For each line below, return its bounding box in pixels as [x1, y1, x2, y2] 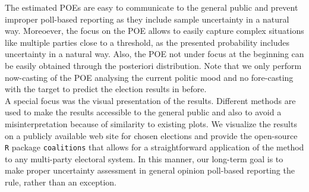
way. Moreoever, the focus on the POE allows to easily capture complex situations [5, 24, 304, 37]
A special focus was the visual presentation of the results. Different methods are [5, 94, 296, 106]
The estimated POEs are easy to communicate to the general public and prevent [5, 1, 298, 13]
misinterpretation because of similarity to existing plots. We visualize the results [5, 117, 297, 130]
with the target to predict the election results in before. [5, 83, 207, 95]
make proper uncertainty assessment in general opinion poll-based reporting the [5, 164, 295, 177]
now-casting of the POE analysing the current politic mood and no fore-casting [5, 71, 294, 83]
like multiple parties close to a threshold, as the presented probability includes [5, 36, 289, 48]
